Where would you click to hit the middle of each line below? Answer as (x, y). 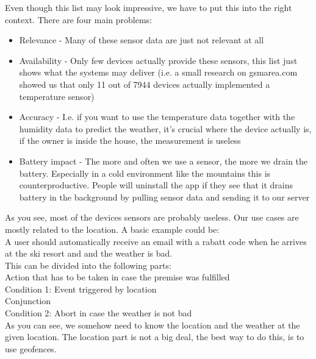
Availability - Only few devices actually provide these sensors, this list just (158, 60)
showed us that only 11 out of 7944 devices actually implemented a (145, 84)
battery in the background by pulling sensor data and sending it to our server (164, 197)
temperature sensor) (57, 96)
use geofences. (31, 348)
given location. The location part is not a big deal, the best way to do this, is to (155, 337)
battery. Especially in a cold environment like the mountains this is (145, 173)
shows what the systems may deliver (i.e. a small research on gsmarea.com (158, 72)
